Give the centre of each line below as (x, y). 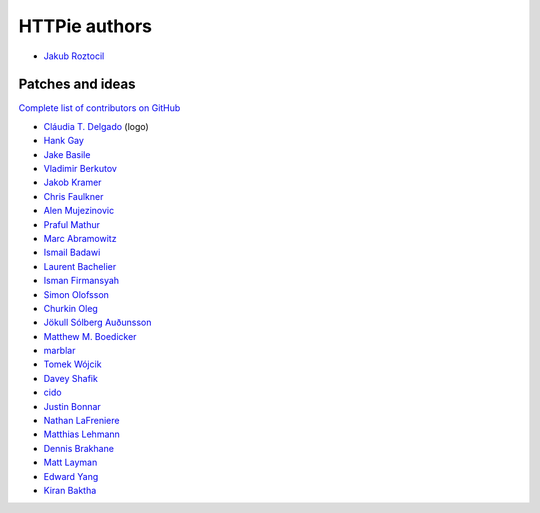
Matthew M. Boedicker (90, 336)
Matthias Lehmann (81, 434)
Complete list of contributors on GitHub (99, 108)
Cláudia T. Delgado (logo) (96, 126)
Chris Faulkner (73, 196)
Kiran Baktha (70, 490)
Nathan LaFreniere (81, 421)
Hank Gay (64, 141)
